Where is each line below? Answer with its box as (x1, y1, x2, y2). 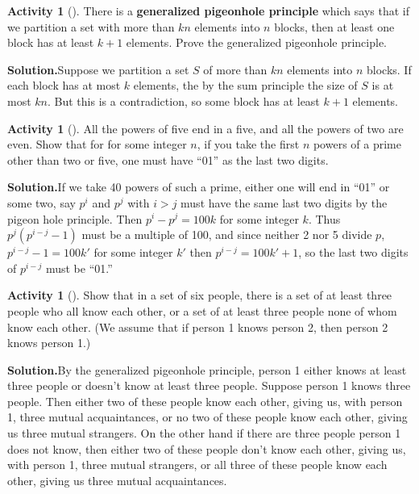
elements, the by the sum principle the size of (133, 77, 358, 94)
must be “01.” (45, 259, 113, 276)
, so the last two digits (298, 244, 409, 261)
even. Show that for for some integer (7, 136, 187, 153)
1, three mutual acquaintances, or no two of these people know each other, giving (7, 408, 408, 425)
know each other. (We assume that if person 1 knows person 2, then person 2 (7, 318, 388, 335)
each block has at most (7, 77, 121, 94)
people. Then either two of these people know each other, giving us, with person (7, 392, 403, 409)
